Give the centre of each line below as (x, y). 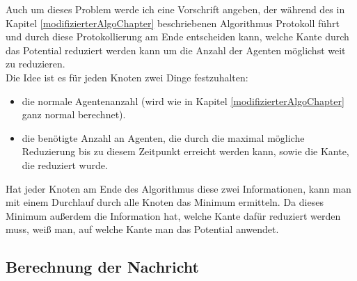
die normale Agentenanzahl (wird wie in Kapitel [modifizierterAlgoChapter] (183, 101)
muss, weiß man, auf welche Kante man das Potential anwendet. (142, 229)
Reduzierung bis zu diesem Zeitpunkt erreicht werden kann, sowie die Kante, (185, 151)
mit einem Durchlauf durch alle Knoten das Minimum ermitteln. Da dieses (165, 202)
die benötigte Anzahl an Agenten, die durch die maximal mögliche (163, 137)
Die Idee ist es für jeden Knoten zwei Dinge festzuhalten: (127, 77)
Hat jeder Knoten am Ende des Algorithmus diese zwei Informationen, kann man (178, 188)
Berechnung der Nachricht (102, 267)
